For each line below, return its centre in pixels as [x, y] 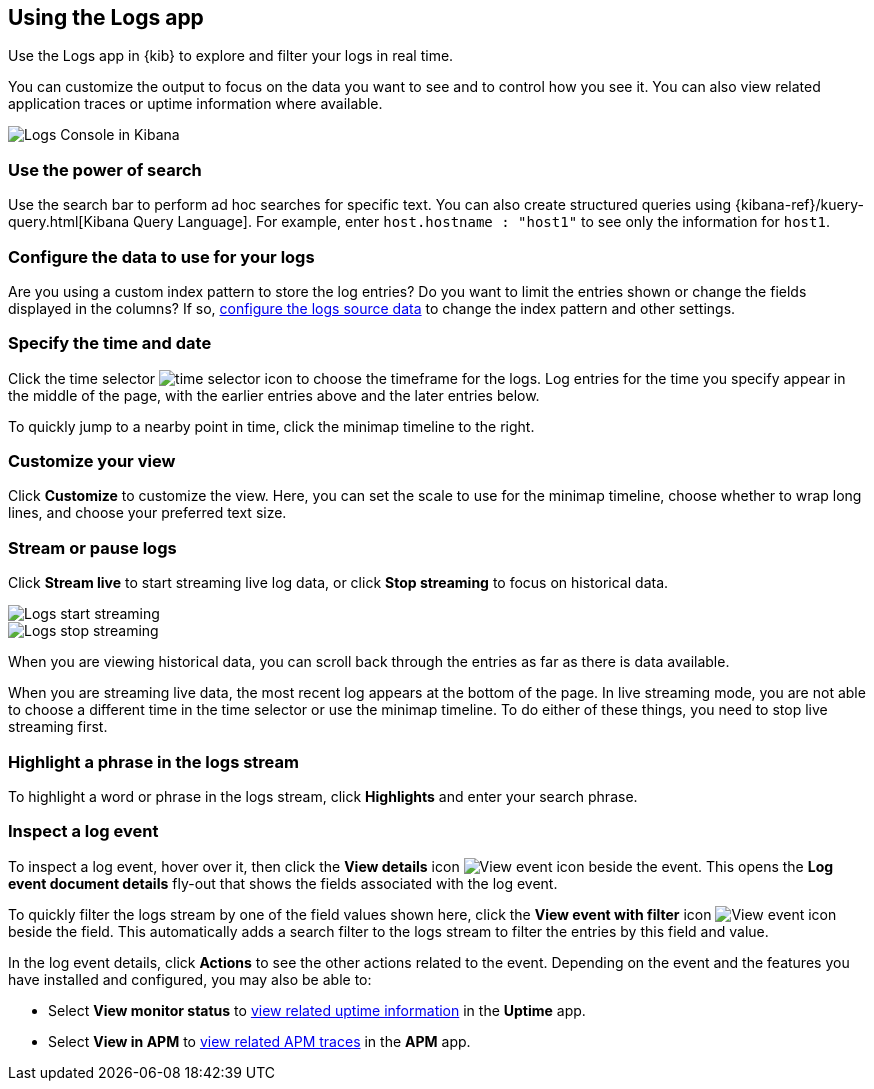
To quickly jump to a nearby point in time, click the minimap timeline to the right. [271, 426]
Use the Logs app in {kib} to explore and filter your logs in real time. [231, 56]
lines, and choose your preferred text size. [147, 513]
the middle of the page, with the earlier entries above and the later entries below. [274, 395]
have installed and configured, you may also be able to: [190, 979]
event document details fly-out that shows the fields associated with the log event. [283, 883]
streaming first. [58, 727]
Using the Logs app [106, 17]
